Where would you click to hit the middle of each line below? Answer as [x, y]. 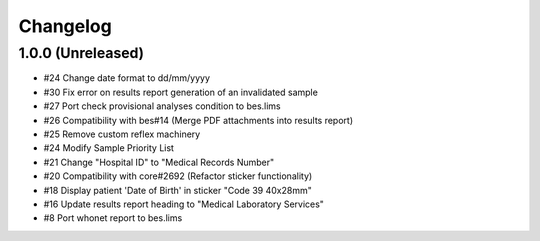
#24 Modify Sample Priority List [109, 148]
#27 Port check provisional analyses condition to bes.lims [162, 106]
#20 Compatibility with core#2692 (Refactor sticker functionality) [178, 176]
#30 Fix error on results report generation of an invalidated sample [181, 92]
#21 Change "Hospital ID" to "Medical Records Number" [159, 162]
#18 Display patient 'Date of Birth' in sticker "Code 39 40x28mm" [177, 190]
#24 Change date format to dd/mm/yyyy [126, 78]
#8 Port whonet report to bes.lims [113, 218]
